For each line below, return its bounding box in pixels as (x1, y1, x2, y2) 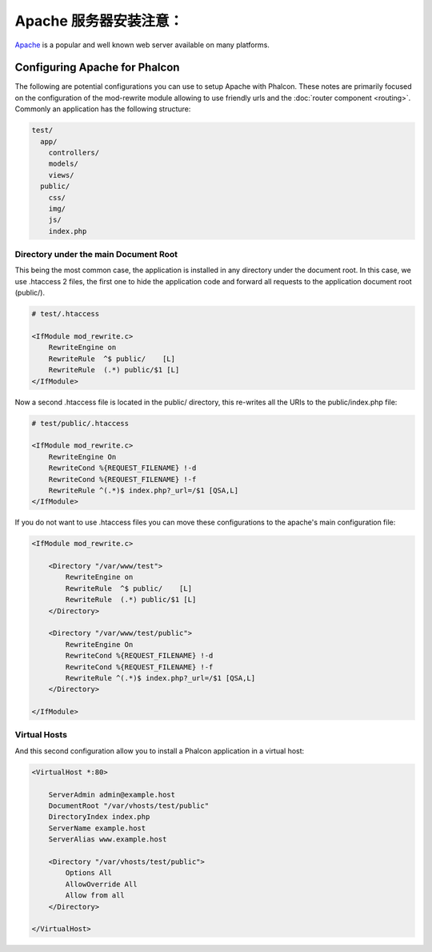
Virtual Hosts (14, 729, 68, 741)
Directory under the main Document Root (14, 249, 178, 260)
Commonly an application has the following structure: (14, 104, 191, 114)
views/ (48, 171, 74, 179)
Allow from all (65, 891, 126, 900)
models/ (48, 159, 79, 168)
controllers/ (48, 148, 100, 157)
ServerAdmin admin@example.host (48, 789, 176, 799)
